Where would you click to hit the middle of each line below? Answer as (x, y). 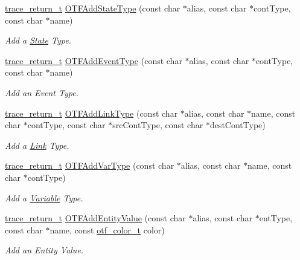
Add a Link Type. (37, 145)
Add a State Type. (38, 40)
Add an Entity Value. (44, 250)
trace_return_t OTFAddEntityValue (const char (95, 218)
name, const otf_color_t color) (107, 229)
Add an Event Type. (42, 92)
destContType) (238, 125)
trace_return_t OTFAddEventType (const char (94, 60)
